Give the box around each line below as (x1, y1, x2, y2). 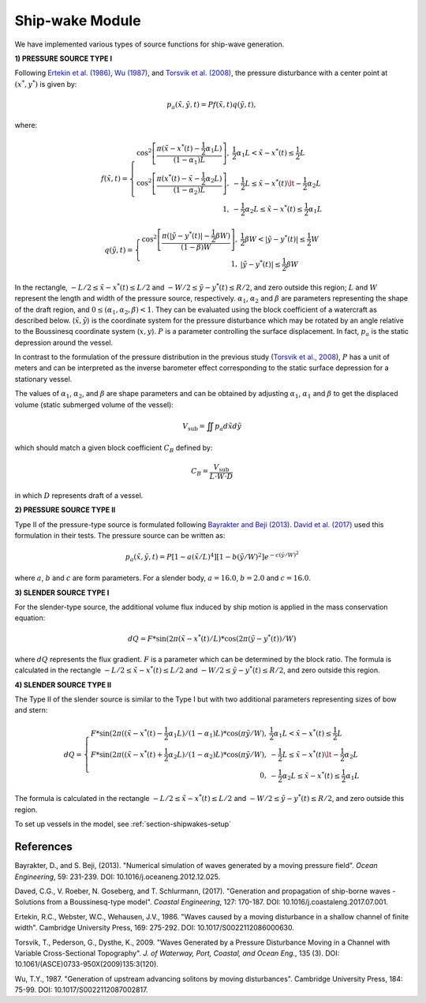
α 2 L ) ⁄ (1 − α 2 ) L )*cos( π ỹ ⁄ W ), (168, 750, 267, 761)
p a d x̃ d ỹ (214, 421, 242, 432)
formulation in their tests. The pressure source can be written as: (14, 531, 226, 541)
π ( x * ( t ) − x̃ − (156, 173, 200, 183)
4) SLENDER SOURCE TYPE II (14, 679, 112, 690)
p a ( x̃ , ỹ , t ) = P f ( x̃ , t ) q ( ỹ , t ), (166, 99, 256, 110)
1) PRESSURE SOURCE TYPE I (14, 54, 113, 63)
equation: (14, 613, 46, 623)
